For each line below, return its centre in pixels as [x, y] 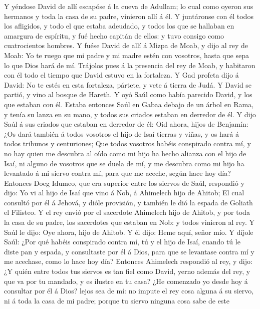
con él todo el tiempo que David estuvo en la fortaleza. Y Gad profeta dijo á [121, 75]
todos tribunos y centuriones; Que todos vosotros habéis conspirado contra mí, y [127, 143]
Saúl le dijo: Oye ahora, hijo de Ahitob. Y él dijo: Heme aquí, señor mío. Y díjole [129, 232]
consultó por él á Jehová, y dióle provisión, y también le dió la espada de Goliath [128, 202]
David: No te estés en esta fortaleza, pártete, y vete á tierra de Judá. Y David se [128, 84]
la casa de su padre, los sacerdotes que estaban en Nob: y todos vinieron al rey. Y [129, 222]
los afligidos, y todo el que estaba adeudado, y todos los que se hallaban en [119, 26]
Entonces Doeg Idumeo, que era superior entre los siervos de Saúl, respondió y [124, 183]
